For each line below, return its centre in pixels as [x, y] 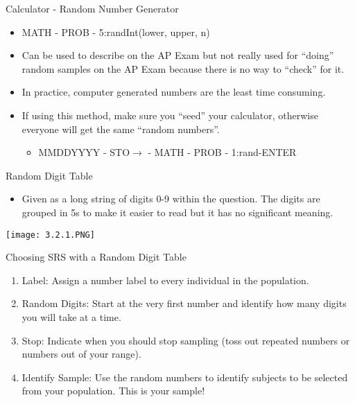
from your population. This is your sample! [113, 391]
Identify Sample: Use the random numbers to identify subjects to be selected [185, 377]
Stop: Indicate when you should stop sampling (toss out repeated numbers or [186, 340]
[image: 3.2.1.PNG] [50, 235]
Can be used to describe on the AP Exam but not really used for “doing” [178, 55]
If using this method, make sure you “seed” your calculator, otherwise [170, 115]
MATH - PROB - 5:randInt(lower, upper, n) [116, 32]
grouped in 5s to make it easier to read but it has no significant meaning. [177, 212]
